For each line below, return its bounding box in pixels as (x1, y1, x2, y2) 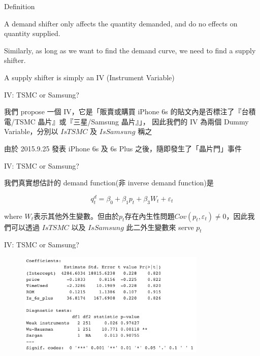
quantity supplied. (4, 28, 60, 39)
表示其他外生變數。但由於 (34, 210, 119, 221)
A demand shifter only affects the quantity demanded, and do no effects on (4, 18, 238, 28)
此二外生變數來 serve (126, 221, 194, 232)
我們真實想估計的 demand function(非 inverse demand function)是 (4, 177, 214, 188)
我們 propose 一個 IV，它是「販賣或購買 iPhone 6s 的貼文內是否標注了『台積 (4, 106, 256, 117)
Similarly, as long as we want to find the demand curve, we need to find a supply (4, 45, 256, 55)
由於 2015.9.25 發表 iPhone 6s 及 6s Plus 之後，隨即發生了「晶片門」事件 (4, 143, 242, 153)
